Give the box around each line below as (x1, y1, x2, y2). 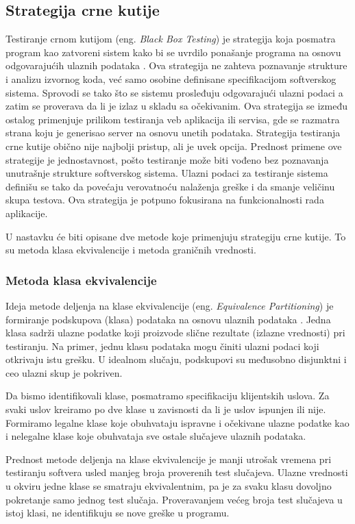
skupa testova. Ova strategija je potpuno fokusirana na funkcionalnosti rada (5, 192, 324, 207)
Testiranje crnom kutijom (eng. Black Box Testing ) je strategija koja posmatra (5, 32, 336, 46)
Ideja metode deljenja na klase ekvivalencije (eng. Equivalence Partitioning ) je (5, 298, 334, 312)
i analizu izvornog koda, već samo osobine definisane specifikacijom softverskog (5, 71, 336, 86)
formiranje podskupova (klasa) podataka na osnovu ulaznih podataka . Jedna (5, 312, 331, 326)
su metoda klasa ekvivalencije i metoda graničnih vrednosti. (5, 242, 256, 257)
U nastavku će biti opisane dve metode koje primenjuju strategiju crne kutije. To (5, 229, 346, 243)
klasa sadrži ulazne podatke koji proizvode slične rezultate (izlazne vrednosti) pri (5, 325, 345, 340)
